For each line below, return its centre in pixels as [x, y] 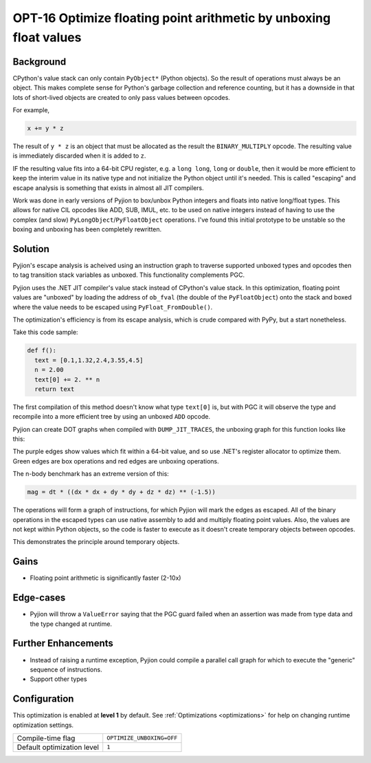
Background [40, 62]
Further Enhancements [63, 644]
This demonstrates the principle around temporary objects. [96, 542]
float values [47, 37]
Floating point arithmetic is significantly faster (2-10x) [105, 578]
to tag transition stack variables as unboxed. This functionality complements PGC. [129, 275]
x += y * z [45, 128]
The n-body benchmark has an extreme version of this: [91, 474]
